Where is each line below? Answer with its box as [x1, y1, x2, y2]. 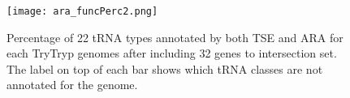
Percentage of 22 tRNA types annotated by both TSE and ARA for [6, 28, 344, 45]
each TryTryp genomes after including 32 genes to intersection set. [6, 45, 337, 62]
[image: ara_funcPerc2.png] [6, 6, 158, 17]
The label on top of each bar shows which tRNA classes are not [6, 60, 323, 77]
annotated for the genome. [6, 76, 138, 93]
